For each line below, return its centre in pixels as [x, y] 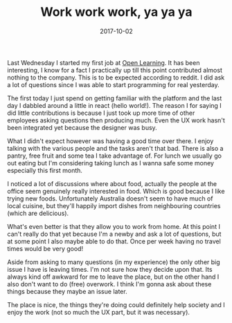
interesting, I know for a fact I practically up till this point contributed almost [115, 70]
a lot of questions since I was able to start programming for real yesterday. [113, 84]
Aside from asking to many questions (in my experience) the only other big [114, 262]
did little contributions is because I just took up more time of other [101, 113]
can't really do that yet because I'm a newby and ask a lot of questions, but [114, 234]
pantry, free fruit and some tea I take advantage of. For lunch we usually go [114, 156]
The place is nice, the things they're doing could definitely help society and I [116, 304]
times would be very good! [45, 248]
